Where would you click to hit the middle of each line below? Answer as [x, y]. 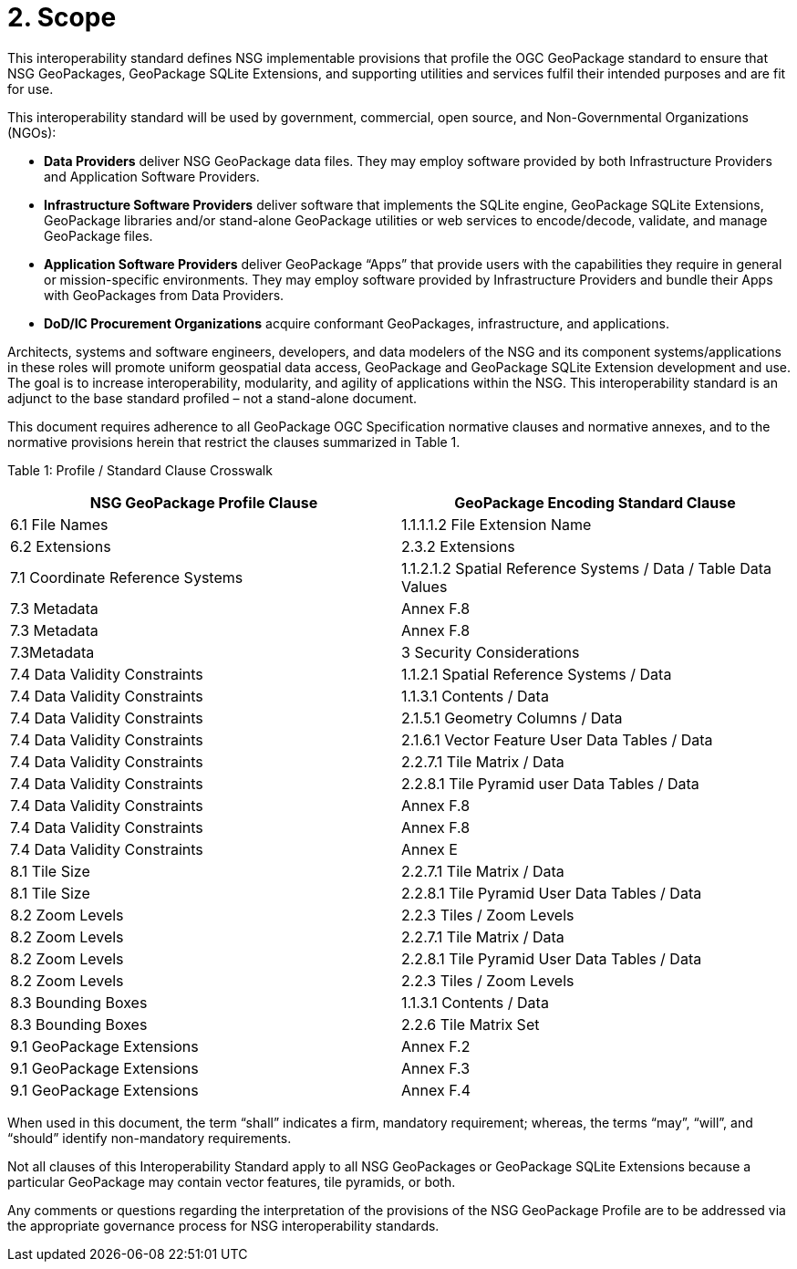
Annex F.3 [436, 1068]
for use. [31, 88]
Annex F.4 [436, 1090]
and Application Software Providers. [152, 176]
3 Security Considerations [491, 652]
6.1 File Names [59, 524]
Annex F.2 [436, 1046]
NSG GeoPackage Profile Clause [204, 502]
